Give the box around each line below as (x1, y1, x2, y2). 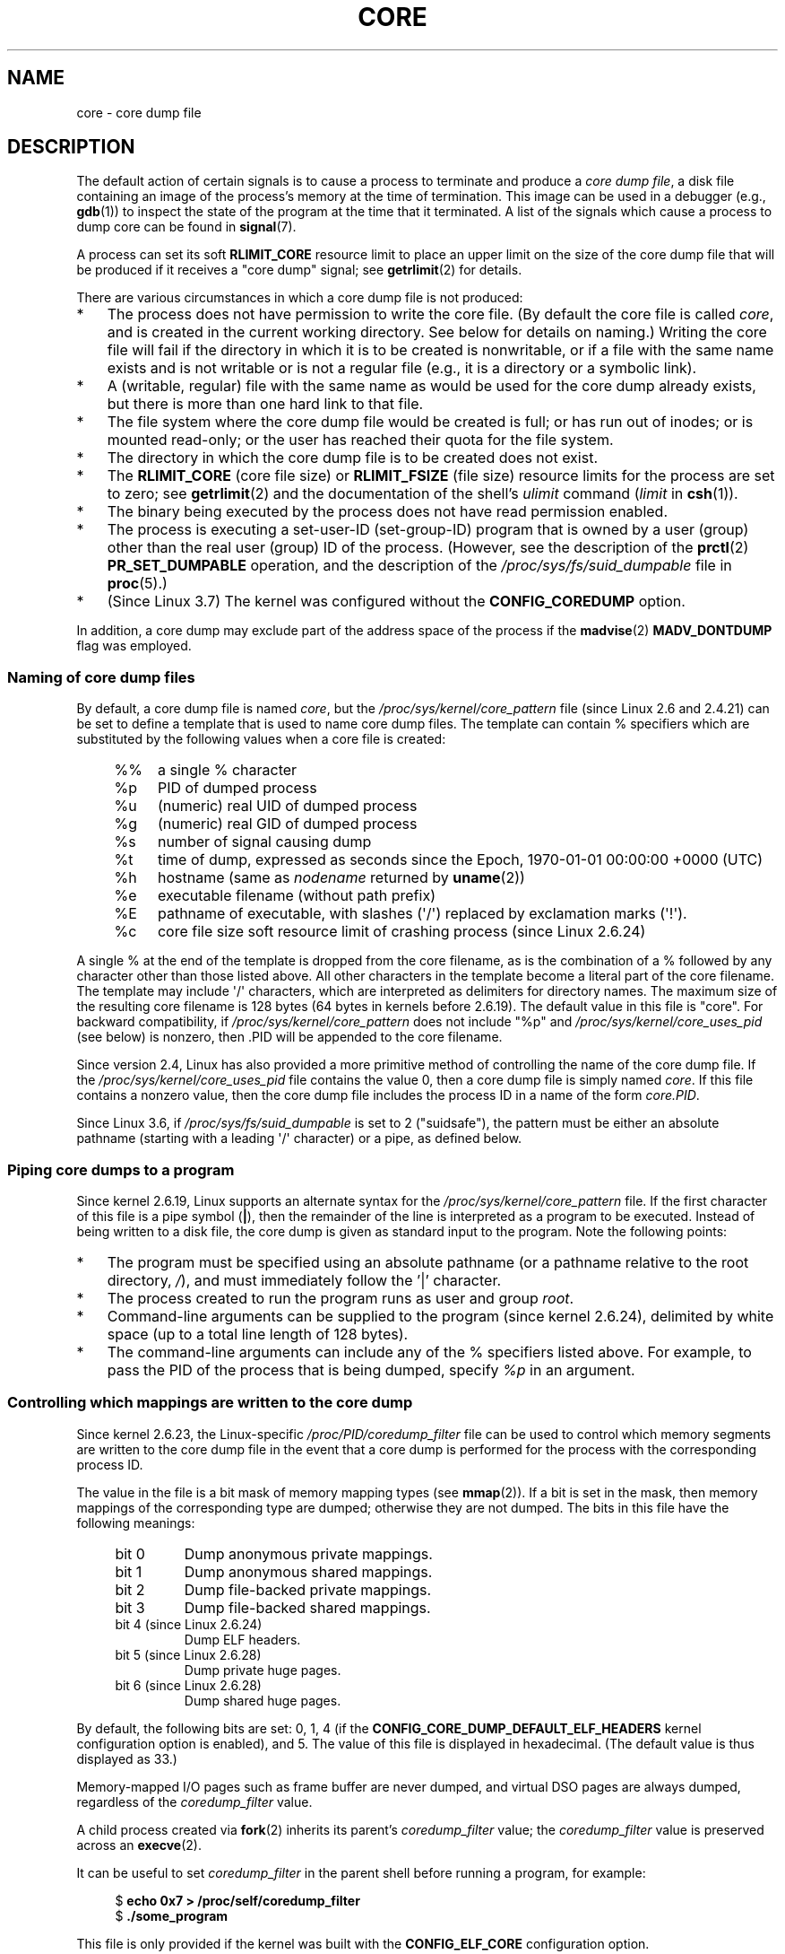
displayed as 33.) (76, 1750, 177, 1766)
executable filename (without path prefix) (157, 886, 436, 905)
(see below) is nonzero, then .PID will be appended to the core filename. (76, 1029, 503, 1045)
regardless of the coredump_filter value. (76, 1793, 313, 1810)
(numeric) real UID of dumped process (157, 797, 418, 816)
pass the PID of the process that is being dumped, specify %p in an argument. (107, 1360, 635, 1379)
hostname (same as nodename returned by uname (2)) (157, 868, 525, 887)
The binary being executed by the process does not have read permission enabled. (107, 502, 668, 521)
